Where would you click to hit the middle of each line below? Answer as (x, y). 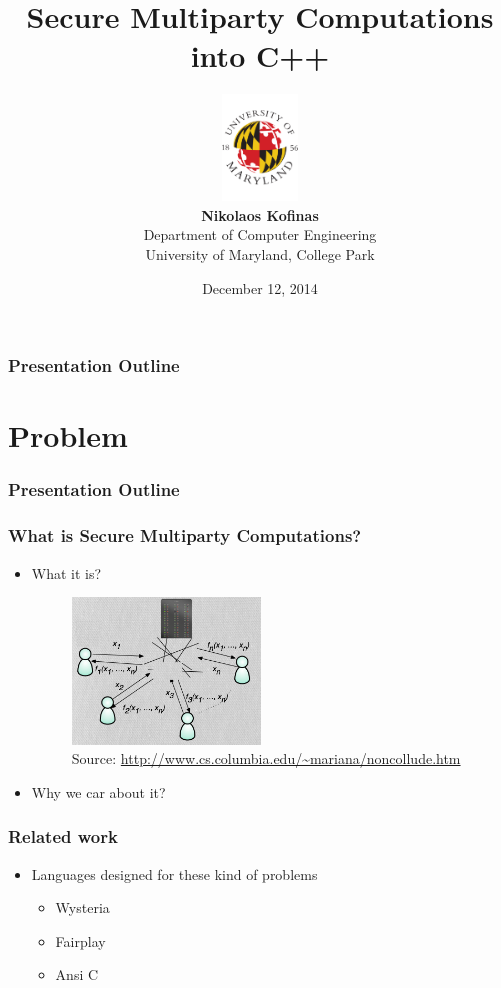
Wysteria (82, 907)
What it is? (66, 572)
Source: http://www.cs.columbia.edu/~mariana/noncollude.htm (266, 758)
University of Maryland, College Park (260, 254)
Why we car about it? (98, 791)
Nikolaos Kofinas (260, 214)
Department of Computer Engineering (260, 234)
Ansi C (77, 974)
